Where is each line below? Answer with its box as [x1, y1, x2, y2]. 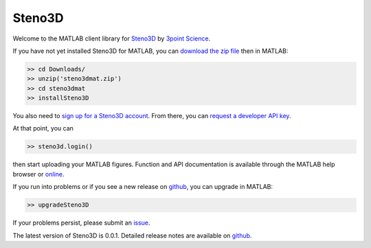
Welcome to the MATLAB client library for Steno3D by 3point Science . [12, 34, 211, 43]
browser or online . [12, 170, 65, 178]
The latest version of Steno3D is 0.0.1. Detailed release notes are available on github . [12, 231, 252, 240]
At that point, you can [12, 124, 74, 133]
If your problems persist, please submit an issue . [12, 218, 150, 227]
